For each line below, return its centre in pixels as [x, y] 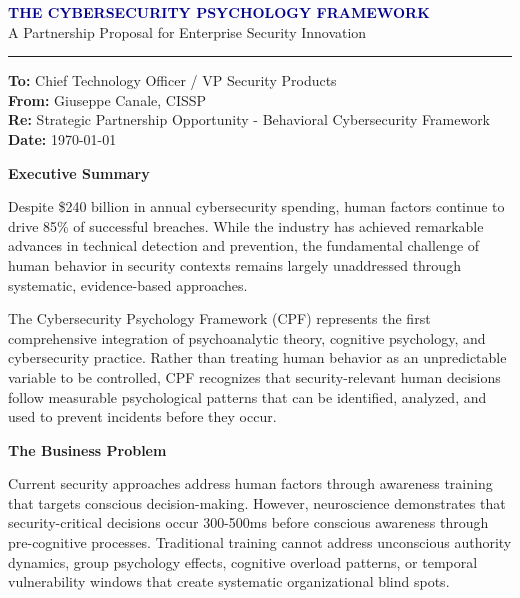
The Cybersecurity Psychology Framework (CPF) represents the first [219, 318]
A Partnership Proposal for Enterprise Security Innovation [187, 31]
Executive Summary [79, 172]
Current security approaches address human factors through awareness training [250, 483]
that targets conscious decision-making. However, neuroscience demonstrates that [257, 502]
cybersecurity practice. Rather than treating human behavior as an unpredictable [257, 357]
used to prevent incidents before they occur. [142, 416]
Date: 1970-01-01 [62, 138]
